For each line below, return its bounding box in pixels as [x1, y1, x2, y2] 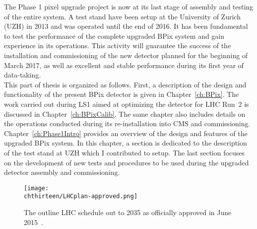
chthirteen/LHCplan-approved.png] [24, 193, 138, 200]
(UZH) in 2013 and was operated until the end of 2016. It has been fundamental [4, 21, 248, 31]
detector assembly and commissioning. [4, 167, 120, 177]
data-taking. [4, 70, 41, 80]
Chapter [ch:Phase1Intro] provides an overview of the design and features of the [4, 128, 248, 138]
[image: [24, 184, 49, 192]
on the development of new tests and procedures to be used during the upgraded [4, 157, 249, 167]
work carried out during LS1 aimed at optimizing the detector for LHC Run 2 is [4, 98, 249, 109]
